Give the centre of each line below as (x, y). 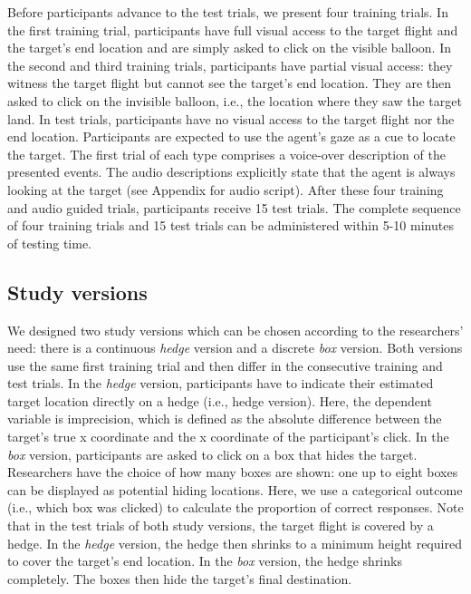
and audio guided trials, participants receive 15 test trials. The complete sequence (234, 207)
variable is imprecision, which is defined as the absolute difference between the (225, 419)
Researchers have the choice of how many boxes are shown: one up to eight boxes (233, 472)
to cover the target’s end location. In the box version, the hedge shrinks (205, 561)
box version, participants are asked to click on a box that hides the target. (212, 454)
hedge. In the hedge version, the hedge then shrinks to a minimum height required (235, 543)
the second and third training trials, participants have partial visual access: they (230, 65)
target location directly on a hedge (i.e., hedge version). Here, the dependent (220, 400)
